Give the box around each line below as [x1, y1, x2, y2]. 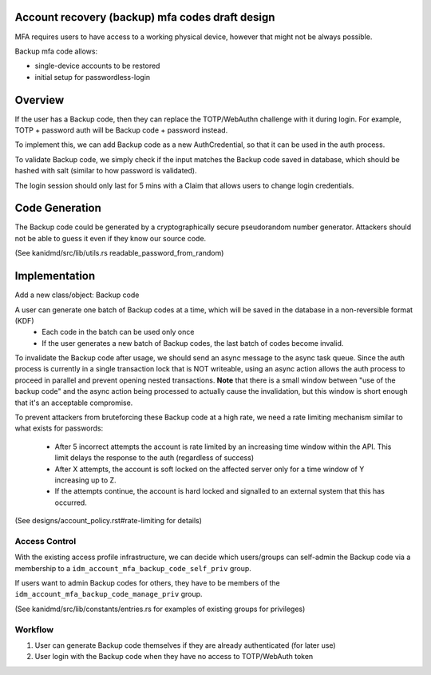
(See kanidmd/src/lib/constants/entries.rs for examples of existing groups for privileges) [14, 604, 306, 613]
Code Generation [14, 201, 101, 215]
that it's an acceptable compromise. [14, 398, 133, 407]
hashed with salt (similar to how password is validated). [14, 166, 197, 176]
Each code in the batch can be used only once [42, 328, 195, 337]
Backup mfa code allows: [14, 46, 98, 56]
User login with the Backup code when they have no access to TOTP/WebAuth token [34, 652, 314, 661]
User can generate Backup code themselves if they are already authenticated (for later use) [34, 641, 336, 650]
